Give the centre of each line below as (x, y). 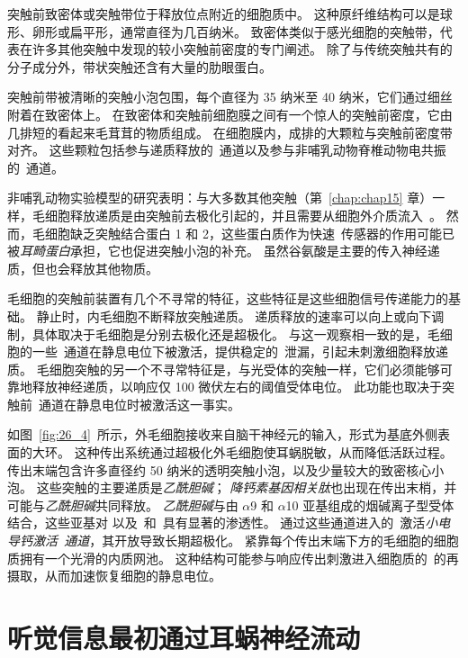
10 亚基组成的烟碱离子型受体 (370, 505)
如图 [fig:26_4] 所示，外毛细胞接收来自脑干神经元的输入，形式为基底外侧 (222, 434)
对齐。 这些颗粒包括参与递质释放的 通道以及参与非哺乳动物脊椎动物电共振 (227, 150)
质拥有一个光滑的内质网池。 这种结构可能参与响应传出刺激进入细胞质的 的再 (233, 558)
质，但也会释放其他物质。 (83, 268)
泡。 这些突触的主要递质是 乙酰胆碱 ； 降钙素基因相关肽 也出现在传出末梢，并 (232, 487)
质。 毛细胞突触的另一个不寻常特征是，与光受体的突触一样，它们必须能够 (224, 369)
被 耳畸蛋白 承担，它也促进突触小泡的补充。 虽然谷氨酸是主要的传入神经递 (224, 251)
